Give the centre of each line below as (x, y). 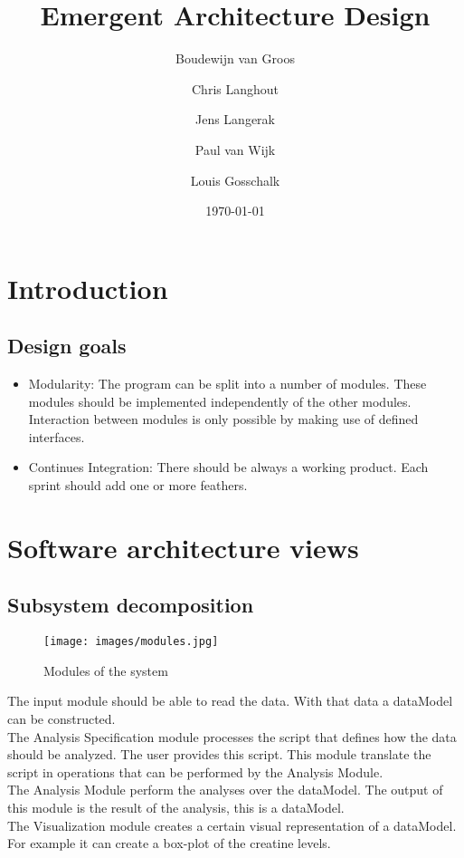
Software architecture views (183, 547)
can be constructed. (62, 719)
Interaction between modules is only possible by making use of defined (223, 419)
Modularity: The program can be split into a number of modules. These (227, 384)
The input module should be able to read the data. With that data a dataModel (230, 701)
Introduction (88, 288)
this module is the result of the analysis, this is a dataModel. (176, 808)
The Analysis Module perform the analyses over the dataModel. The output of (225, 790)
